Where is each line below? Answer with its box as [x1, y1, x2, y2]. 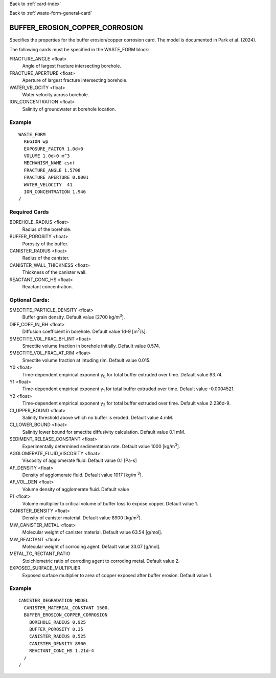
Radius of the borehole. [22, 226, 72, 232]
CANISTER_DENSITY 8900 [29, 641, 86, 646]
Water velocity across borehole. [22, 92, 89, 98]
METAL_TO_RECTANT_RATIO [9, 550, 71, 557]
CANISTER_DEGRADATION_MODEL [18, 598, 89, 604]
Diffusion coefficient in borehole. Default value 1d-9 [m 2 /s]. [22, 328, 147, 335]
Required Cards [9, 208, 49, 216]
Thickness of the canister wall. [22, 269, 87, 276]
